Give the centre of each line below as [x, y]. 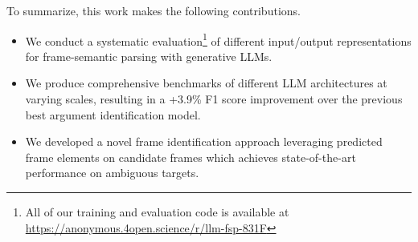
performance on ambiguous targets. [112, 173]
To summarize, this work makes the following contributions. [154, 10]
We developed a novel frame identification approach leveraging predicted [204, 141]
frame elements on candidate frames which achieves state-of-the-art [191, 157]
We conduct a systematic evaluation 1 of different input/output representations [218, 39]
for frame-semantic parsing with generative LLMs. [149, 56]
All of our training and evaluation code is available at [157, 212]
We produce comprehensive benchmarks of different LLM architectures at [206, 83]
